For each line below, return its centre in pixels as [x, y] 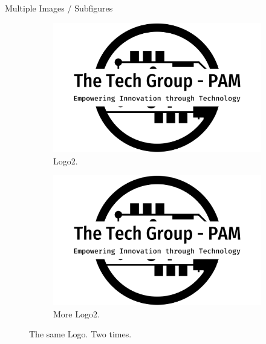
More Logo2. [76, 313]
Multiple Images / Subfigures [59, 8]
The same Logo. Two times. [80, 334]
